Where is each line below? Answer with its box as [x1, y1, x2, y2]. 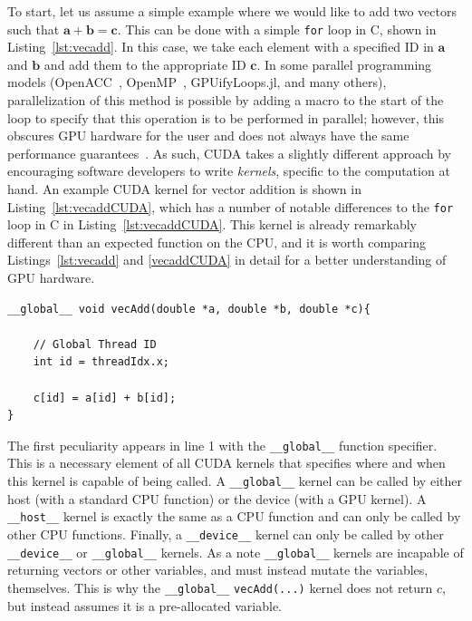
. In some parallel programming [256, 54, 432, 73]
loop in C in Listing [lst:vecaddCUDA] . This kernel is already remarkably [7, 215, 418, 234]
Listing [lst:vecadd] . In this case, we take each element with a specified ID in [7, 37, 434, 56]
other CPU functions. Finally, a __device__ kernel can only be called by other [7, 524, 444, 543]
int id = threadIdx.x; [33, 355, 169, 369]
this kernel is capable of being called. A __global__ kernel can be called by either [7, 471, 462, 490]
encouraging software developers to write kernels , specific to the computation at [7, 161, 450, 180]
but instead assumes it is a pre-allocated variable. [7, 596, 283, 615]
